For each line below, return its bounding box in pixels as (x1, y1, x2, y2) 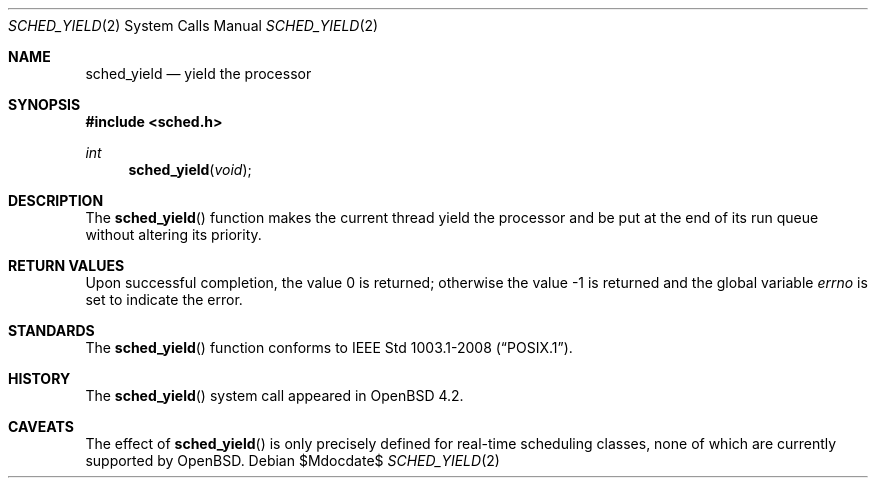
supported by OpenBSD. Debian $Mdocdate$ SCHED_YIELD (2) (85, 452, 500, 469)
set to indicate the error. (85, 291, 243, 308)
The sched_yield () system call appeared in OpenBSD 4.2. (85, 387, 464, 404)
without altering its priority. (85, 226, 262, 243)
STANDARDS (8, 322, 95, 339)
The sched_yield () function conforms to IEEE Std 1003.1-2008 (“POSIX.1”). (85, 339, 573, 356)
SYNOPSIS (8, 96, 81, 113)
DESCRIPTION (8, 192, 104, 209)
